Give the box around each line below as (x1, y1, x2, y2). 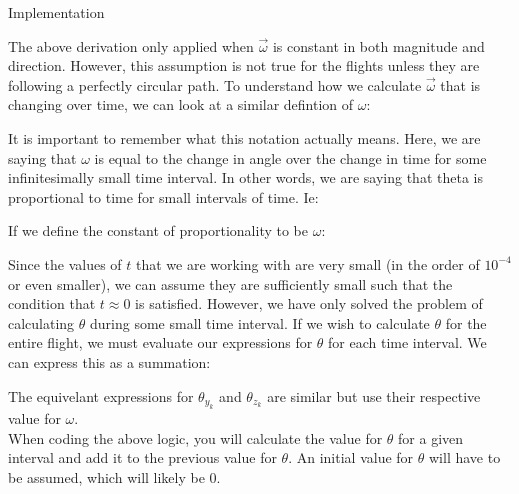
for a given (398, 427, 464, 448)
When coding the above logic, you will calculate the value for (8, 427, 383, 448)
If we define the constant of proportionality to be (8, 220, 309, 241)
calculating (8, 312, 75, 333)
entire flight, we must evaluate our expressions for (8, 332, 313, 353)
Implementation (8, 2, 105, 22)
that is (440, 74, 481, 95)
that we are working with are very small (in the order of (136, 253, 480, 274)
